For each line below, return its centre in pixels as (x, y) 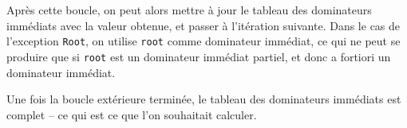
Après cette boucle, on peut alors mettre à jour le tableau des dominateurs (189, 10)
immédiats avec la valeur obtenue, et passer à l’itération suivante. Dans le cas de (203, 25)
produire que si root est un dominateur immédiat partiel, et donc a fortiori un (199, 56)
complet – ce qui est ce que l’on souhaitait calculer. (132, 114)
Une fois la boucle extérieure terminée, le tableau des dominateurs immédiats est (204, 99)
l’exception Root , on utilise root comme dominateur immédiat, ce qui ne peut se (203, 41)
